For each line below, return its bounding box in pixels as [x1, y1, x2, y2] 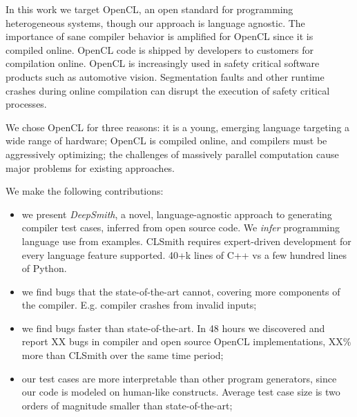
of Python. [21, 261, 67, 275]
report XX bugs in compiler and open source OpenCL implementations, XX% [21, 334, 351, 349]
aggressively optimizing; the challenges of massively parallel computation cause [6, 146, 339, 161]
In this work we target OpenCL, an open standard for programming [6, 2, 293, 16]
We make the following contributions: [6, 184, 164, 198]
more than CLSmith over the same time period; [21, 348, 224, 362]
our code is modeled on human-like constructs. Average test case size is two [21, 385, 340, 399]
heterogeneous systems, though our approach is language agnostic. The [6, 15, 305, 30]
